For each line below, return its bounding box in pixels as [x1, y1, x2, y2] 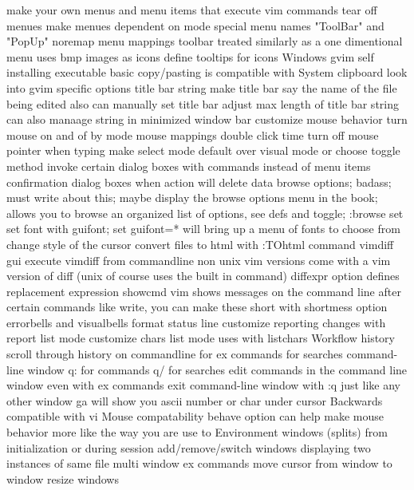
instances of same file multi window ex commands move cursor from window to [6, 455, 392, 472]
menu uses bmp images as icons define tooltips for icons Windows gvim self [6, 48, 374, 65]
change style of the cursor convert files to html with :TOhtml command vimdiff [6, 235, 394, 252]
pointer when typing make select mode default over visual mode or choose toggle [6, 142, 400, 159]
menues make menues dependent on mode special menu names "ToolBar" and [6, 17, 384, 34]
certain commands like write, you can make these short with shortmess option [6, 298, 388, 315]
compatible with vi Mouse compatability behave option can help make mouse [6, 408, 384, 425]
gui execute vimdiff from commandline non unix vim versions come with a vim [6, 251, 391, 268]
